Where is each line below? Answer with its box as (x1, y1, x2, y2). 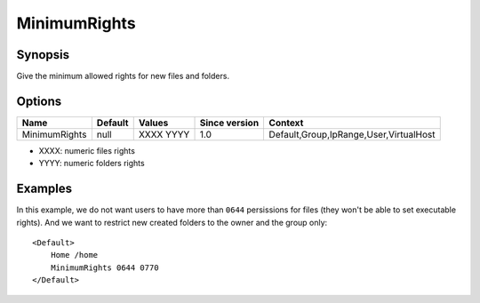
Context (268, 116, 304, 129)
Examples (16, 181, 73, 196)
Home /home (50, 250, 99, 260)
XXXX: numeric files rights (38, 145, 135, 155)
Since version (199, 116, 260, 129)
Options (16, 93, 62, 108)
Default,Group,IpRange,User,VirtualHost (268, 128, 436, 140)
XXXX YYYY (138, 128, 190, 140)
